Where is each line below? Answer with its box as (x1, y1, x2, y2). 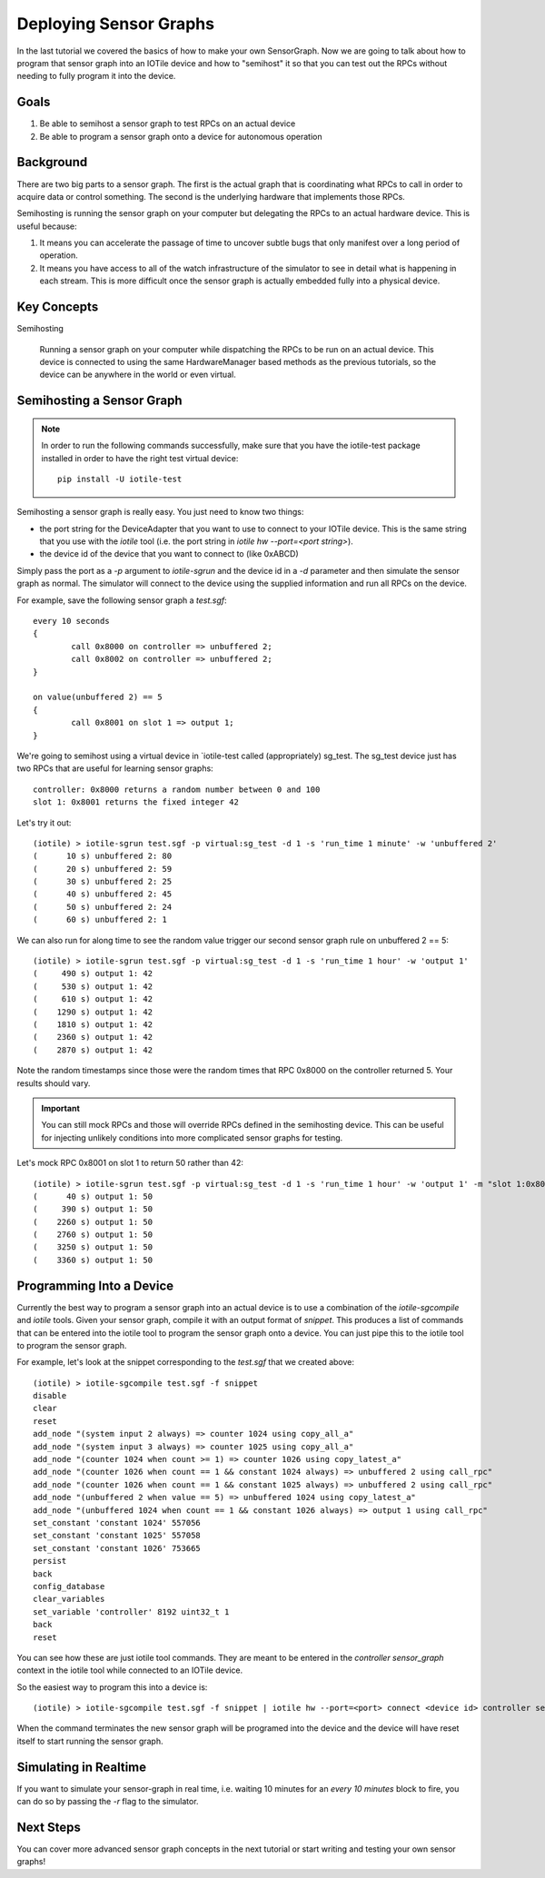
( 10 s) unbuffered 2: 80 (33, 851, 173, 862)
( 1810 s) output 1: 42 (33, 1019, 154, 1030)
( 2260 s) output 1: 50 (33, 1217, 154, 1227)
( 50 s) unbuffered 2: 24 (33, 902, 173, 912)
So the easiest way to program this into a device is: (16, 1681, 208, 1693)
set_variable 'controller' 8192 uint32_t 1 (33, 1606, 230, 1616)
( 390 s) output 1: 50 (33, 1204, 154, 1214)
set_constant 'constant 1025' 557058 (33, 1530, 202, 1541)
